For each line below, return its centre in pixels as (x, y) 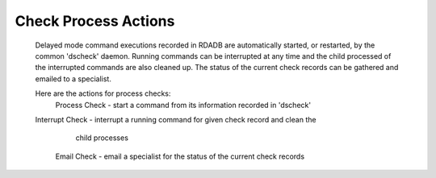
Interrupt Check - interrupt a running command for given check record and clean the (176, 119)
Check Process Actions (95, 21)
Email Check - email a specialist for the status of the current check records (180, 156)
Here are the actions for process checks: (103, 93)
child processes (102, 138)
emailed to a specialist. (73, 79)
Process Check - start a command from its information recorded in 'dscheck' (183, 105)
